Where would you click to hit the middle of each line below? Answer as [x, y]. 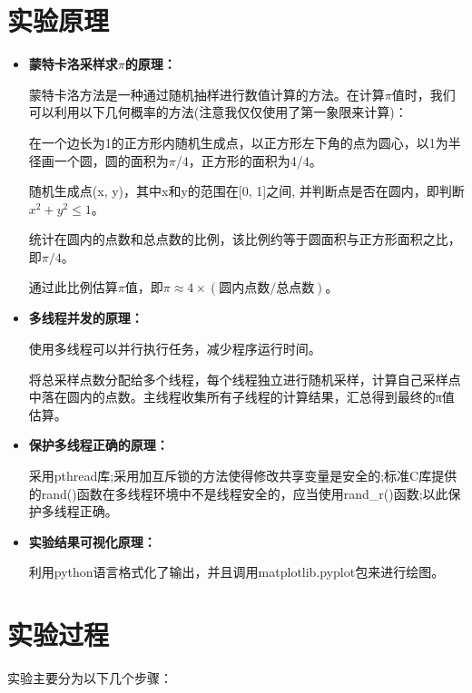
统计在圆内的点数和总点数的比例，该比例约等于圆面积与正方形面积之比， [245, 239]
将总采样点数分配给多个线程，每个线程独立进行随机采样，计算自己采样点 [245, 379]
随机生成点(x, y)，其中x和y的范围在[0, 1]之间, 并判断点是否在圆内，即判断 [246, 191]
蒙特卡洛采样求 [73, 64]
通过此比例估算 [73, 287]
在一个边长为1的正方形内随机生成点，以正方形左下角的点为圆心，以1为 [238, 142]
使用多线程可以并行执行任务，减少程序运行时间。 [175, 349]
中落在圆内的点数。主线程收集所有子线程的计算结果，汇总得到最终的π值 [241, 397]
